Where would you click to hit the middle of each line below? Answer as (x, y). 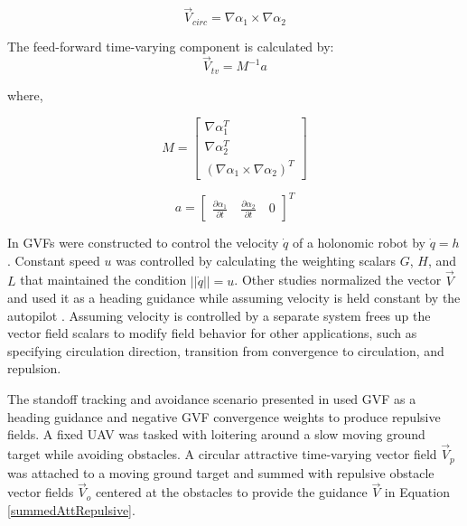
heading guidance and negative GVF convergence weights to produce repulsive (224, 416)
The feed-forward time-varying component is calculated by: (171, 46)
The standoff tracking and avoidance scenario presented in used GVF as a (212, 399)
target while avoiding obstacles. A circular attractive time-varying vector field (222, 454)
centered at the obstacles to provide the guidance (231, 492)
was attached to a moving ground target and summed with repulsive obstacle (221, 472)
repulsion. (34, 368)
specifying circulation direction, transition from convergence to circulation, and (226, 350)
